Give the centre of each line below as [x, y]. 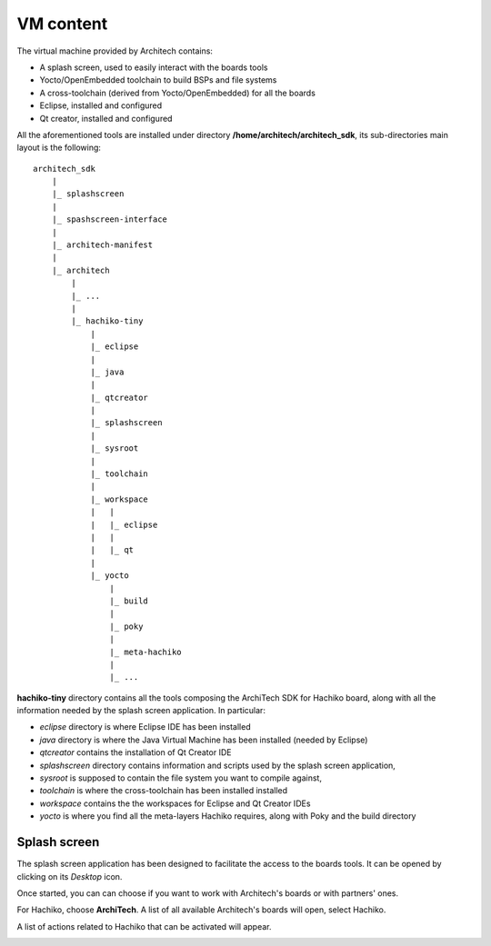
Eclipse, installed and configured [101, 105]
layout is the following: [59, 148]
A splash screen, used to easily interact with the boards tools [154, 67]
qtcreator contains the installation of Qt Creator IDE [135, 752]
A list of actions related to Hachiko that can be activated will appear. [144, 926]
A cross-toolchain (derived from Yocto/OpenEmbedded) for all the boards [177, 93]
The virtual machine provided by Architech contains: [115, 51]
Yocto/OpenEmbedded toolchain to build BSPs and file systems [158, 80]
